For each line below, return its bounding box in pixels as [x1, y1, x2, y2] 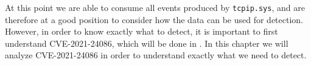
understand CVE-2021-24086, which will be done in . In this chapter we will [5, 36, 288, 49]
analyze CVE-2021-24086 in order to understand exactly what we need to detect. [5, 49, 307, 61]
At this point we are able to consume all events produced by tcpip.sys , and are [5, 1, 305, 13]
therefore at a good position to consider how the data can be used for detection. [5, 13, 303, 26]
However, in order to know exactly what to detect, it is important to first [5, 25, 278, 38]
